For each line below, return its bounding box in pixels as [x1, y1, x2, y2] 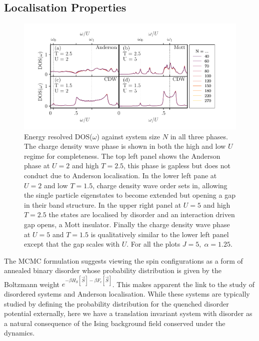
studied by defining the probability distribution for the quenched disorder [4, 298, 229, 309]
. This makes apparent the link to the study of [112, 279, 254, 289]
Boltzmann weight [4, 279, 60, 289]
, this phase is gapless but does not [123, 160, 231, 171]
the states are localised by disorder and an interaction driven [48, 209, 235, 220]
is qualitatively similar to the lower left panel [90, 229, 229, 239]
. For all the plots [126, 239, 180, 249]
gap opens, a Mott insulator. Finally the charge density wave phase [24, 219, 230, 229]
